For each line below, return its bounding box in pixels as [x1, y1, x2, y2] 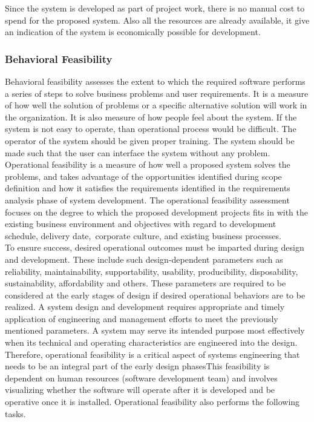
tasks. [5, 407, 26, 420]
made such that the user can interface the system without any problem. [5, 146, 270, 159]
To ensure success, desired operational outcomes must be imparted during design [5, 241, 304, 254]
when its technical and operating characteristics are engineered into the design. [5, 336, 298, 349]
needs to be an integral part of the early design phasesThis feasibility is [5, 360, 270, 372]
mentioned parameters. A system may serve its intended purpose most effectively [5, 324, 305, 337]
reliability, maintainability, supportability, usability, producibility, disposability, [5, 265, 298, 277]
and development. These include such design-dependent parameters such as [5, 252, 283, 265]
